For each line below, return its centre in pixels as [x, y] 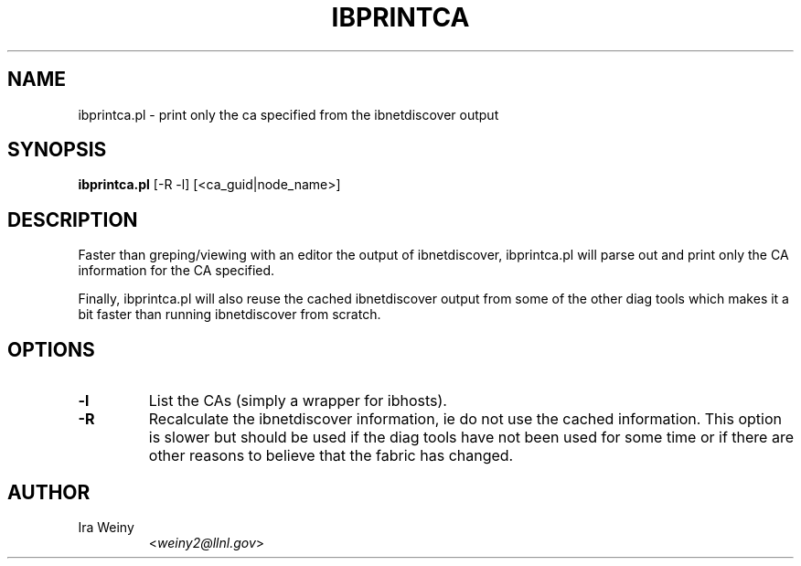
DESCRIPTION [73, 219]
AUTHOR [49, 492]
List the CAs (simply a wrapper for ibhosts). [298, 401]
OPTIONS [51, 349]
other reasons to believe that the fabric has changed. [331, 456]
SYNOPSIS [57, 150]
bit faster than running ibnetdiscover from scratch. [230, 315]
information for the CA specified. [176, 271]
